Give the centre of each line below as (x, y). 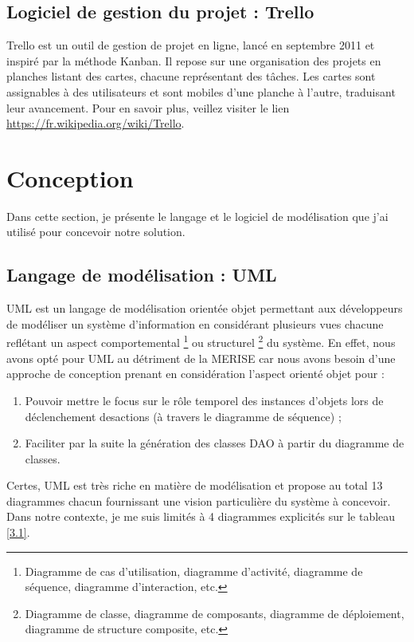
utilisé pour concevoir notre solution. (96, 232)
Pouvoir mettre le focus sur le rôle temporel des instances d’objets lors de (204, 400)
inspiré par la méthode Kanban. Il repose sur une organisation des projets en (194, 60)
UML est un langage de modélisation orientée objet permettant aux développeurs (205, 308)
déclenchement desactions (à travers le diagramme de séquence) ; (183, 416)
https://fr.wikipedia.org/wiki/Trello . (96, 123)
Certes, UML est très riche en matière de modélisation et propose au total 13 (195, 485)
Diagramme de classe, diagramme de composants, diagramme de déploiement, (215, 613)
